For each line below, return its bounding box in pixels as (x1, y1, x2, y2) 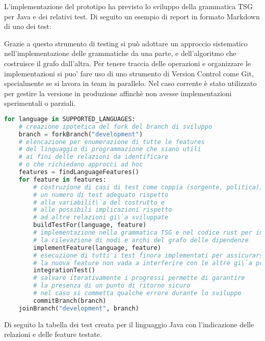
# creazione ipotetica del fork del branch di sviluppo (18, 123, 213, 130)
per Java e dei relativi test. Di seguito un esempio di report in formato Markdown (4, 11, 260, 21)
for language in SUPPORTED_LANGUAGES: (4, 115, 136, 123)
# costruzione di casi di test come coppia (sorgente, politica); (33, 183, 263, 191)
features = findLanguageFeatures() (18, 168, 139, 176)
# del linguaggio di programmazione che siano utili (18, 146, 201, 153)
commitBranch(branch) (33, 297, 107, 304)
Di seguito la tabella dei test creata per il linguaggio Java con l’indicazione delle (4, 319, 254, 329)
